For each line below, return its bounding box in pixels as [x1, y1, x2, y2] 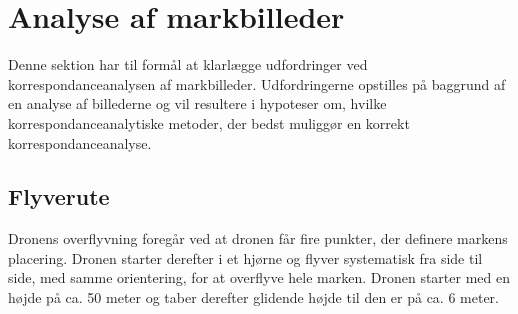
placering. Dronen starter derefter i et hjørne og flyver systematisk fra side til [8, 247, 483, 268]
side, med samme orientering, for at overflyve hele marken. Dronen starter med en [8, 267, 510, 288]
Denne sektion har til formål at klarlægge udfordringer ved [8, 54, 368, 75]
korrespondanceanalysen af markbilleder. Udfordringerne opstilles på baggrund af [8, 73, 506, 94]
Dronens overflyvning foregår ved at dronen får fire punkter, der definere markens [8, 228, 508, 249]
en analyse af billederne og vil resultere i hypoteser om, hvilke [8, 93, 387, 114]
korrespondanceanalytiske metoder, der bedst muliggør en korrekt [8, 112, 410, 133]
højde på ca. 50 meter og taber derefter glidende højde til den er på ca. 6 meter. [8, 287, 499, 308]
